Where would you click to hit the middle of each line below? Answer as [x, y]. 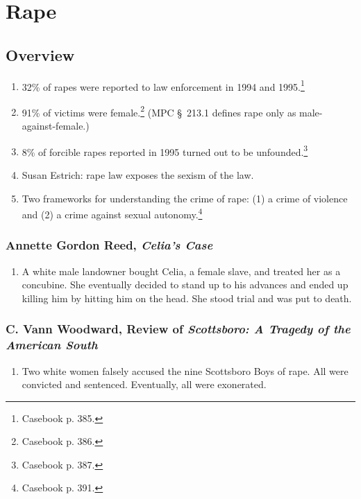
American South [52, 345]
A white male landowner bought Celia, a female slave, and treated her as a [181, 271]
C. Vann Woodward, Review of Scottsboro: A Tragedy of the [178, 329]
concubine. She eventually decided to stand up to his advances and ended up [185, 284]
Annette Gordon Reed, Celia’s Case [109, 245]
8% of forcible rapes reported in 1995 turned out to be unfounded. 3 [165, 150]
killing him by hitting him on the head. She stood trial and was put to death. [187, 298]
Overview [40, 54]
